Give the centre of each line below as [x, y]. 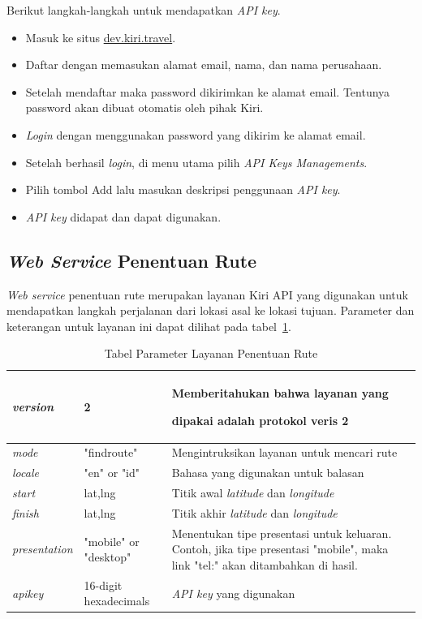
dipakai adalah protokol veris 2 [260, 420]
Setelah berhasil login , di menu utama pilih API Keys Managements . [196, 162]
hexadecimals [117, 601]
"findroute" [111, 452]
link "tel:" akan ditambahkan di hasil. [265, 564]
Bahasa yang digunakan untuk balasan [268, 473]
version [33, 406]
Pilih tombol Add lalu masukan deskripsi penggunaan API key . [183, 189]
